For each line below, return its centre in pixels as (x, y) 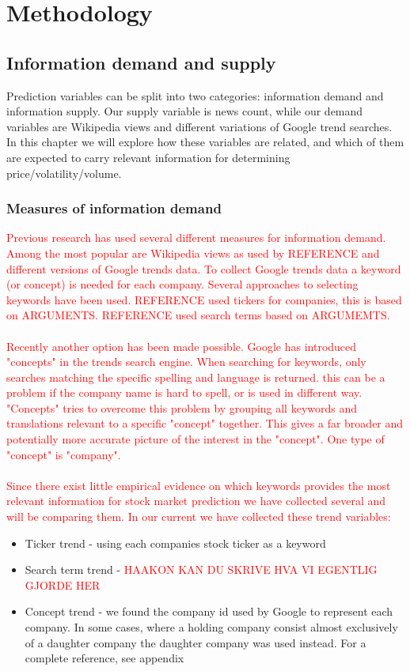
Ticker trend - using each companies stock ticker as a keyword (175, 543)
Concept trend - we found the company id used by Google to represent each (209, 611)
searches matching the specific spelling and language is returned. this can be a (196, 377)
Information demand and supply (141, 62)
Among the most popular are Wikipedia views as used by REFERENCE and (193, 253)
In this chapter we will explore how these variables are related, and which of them (205, 142)
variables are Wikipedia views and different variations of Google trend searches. (199, 126)
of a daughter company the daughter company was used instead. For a (196, 642)
